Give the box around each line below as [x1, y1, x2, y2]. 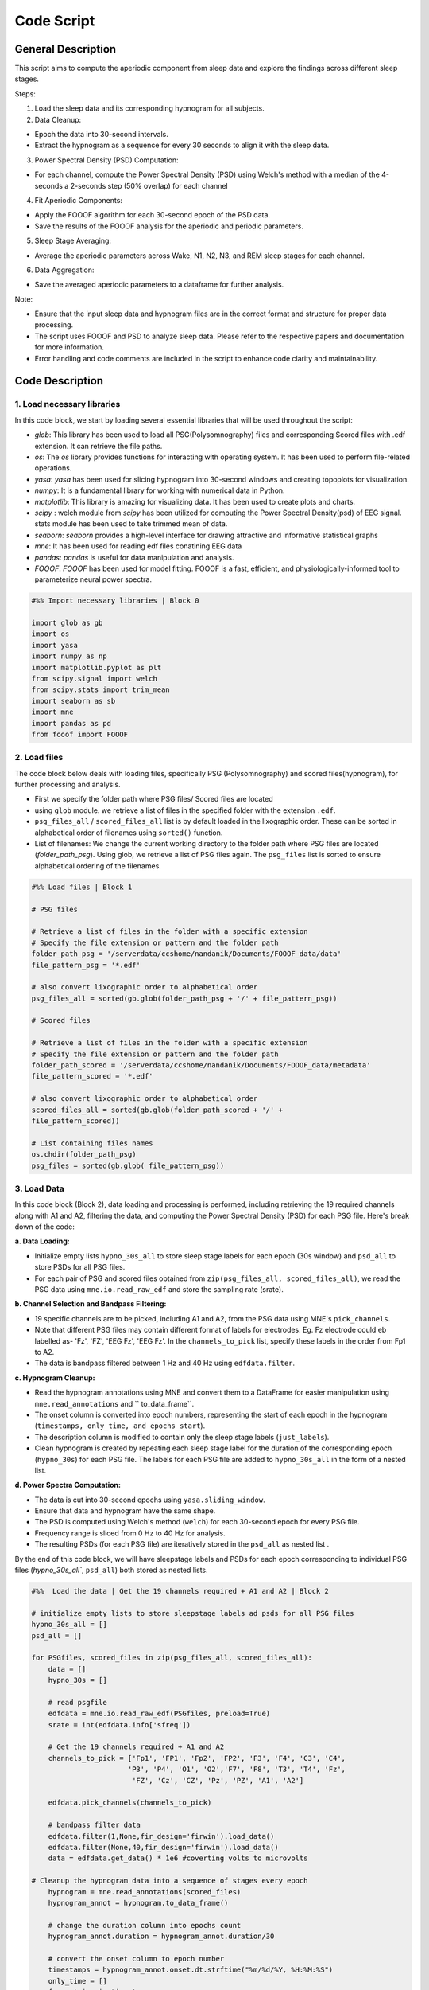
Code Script [14, 12, 95, 29]
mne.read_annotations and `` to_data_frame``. [34, 1399, 195, 1408]
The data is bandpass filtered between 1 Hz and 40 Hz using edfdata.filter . [34, 1358, 296, 1368]
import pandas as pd [31, 719, 111, 728]
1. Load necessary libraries [14, 399, 121, 410]
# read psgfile [48, 1698, 107, 1707]
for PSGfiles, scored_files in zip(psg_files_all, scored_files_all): [31, 1653, 313, 1663]
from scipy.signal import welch [31, 674, 158, 683]
